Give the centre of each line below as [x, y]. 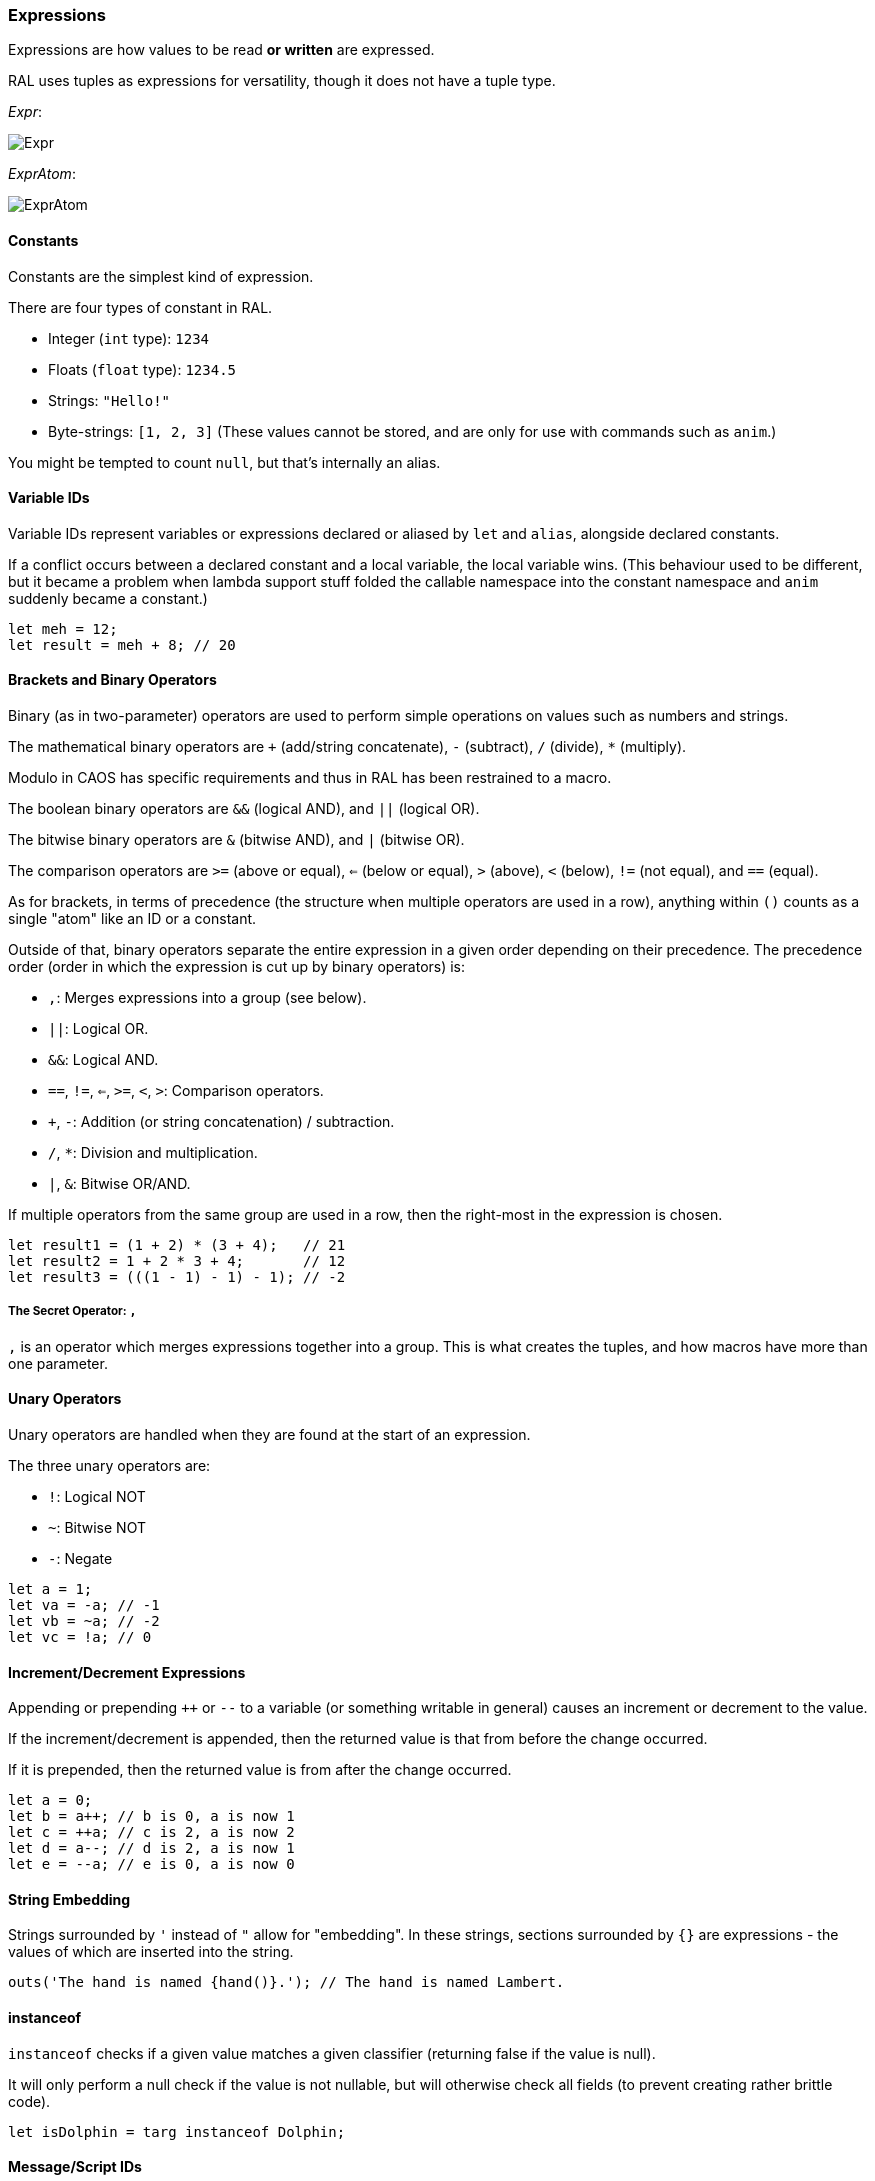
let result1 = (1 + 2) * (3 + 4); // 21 [177, 1245]
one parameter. [58, 1363]
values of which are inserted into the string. [151, 1952]
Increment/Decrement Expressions [127, 1672]
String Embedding [69, 1899]
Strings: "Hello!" [109, 400]
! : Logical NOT [97, 1497]
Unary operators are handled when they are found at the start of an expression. [269, 1435]
